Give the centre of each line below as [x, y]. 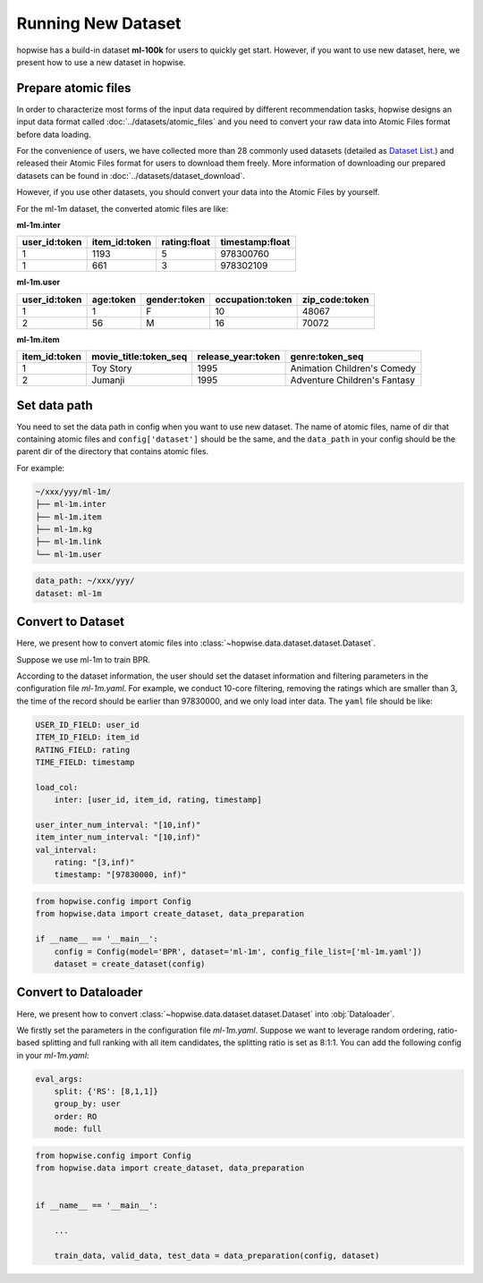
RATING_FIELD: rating [83, 750]
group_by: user [87, 1104]
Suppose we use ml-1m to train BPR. [84, 659]
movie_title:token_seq [139, 357]
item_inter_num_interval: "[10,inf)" [118, 837]
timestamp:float [255, 242]
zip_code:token [336, 300]
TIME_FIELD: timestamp [85, 762]
